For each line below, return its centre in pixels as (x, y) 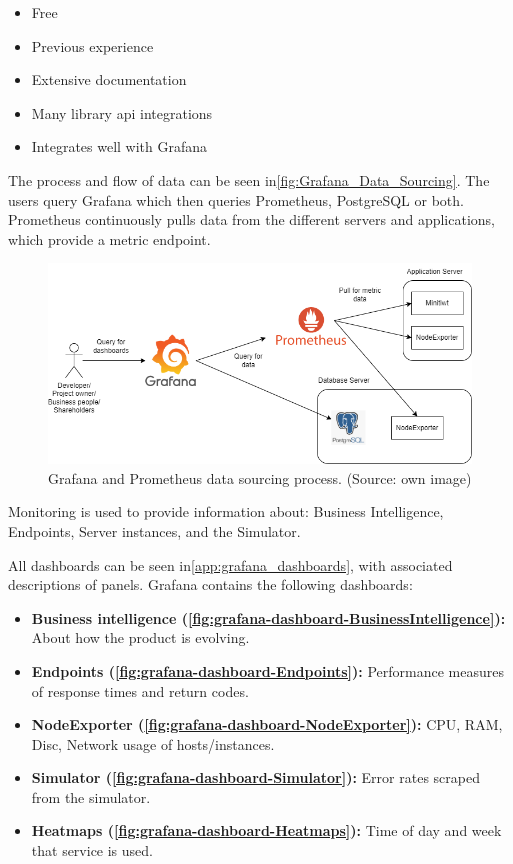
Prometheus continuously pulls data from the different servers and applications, (251, 219)
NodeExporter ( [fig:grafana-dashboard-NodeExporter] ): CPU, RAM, (267, 724)
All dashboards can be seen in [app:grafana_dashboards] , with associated (230, 564)
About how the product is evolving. (140, 637)
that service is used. (92, 850)
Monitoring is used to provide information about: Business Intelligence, (226, 511)
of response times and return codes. (140, 690)
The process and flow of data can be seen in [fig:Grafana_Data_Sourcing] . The (249, 179)
